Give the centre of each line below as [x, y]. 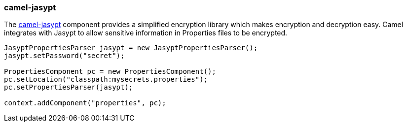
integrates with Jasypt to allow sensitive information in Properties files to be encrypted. [146, 33]
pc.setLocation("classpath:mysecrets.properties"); [106, 79]
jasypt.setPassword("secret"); [64, 56]
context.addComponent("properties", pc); [85, 103]
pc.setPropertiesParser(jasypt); [69, 87]
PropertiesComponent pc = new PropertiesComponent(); [110, 72]
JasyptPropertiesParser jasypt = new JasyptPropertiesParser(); [131, 48]
